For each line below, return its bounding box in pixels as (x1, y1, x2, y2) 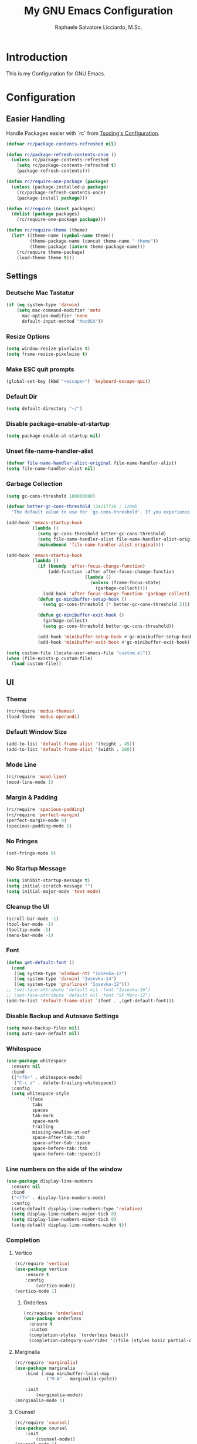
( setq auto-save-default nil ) (6, 1031, 80, 1036)
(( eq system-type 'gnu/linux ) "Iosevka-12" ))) (13, 982, 130, 988)
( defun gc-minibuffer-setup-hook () (37, 596, 127, 602)
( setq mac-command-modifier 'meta (16, 307, 101, 313)
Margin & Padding (6, 793, 58, 802)
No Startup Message (6, 864, 66, 872)
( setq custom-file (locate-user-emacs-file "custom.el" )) (6, 650, 151, 656)
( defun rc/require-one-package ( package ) (6, 178, 109, 185)
